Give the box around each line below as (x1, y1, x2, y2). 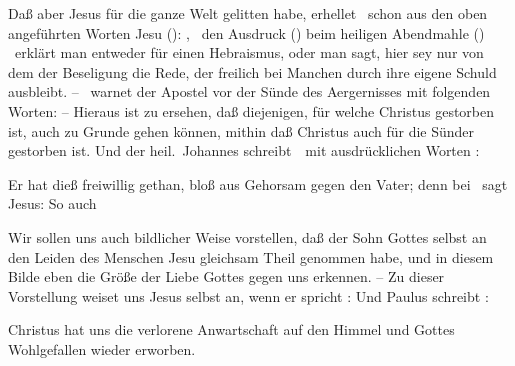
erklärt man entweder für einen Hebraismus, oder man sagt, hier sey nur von (14, 42, 484, 63)
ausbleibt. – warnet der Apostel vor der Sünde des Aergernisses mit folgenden (8, 81, 491, 102)
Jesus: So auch (8, 193, 97, 214)
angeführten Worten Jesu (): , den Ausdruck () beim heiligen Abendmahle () (8, 22, 485, 43)
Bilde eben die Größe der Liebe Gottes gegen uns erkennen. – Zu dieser (8, 266, 445, 287)
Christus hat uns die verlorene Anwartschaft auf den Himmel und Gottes (8, 319, 455, 340)
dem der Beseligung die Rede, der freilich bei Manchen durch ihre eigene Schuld (8, 61, 497, 82)
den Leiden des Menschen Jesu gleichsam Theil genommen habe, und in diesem (8, 246, 494, 267)
